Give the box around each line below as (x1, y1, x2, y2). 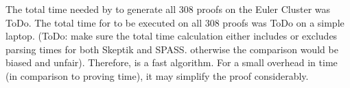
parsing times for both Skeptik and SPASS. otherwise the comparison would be (5, 42, 338, 56)
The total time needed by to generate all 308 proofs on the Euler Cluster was (5, 2, 331, 16)
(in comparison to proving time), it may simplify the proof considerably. (5, 68, 309, 83)
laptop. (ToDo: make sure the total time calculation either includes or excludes (5, 29, 338, 43)
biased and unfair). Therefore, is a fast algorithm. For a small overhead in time (5, 55, 338, 70)
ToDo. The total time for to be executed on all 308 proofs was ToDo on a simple (5, 15, 345, 29)
